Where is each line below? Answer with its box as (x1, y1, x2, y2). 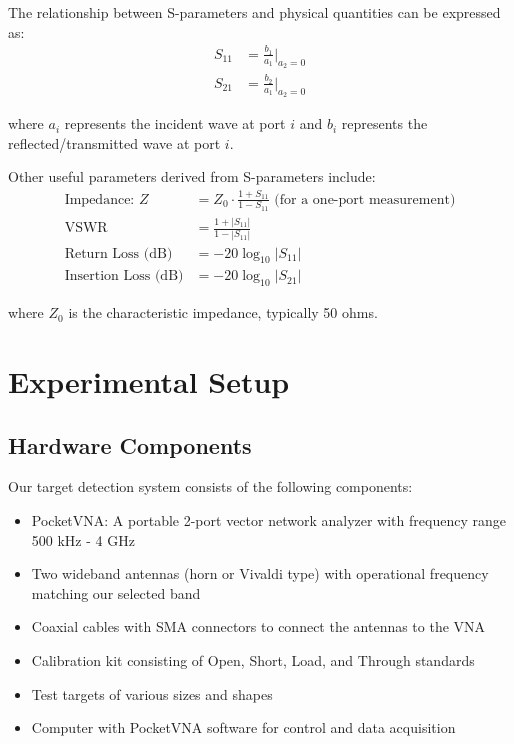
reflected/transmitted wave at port (8, 132, 221, 153)
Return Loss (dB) (64, 246, 173, 261)
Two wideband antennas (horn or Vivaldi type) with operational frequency (31, 563, 489, 584)
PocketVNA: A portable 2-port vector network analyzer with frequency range (31, 509, 506, 530)
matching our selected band (31, 582, 201, 603)
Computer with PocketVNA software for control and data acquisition (31, 717, 456, 738)
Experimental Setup (8, 360, 290, 401)
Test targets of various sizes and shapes (31, 683, 273, 704)
